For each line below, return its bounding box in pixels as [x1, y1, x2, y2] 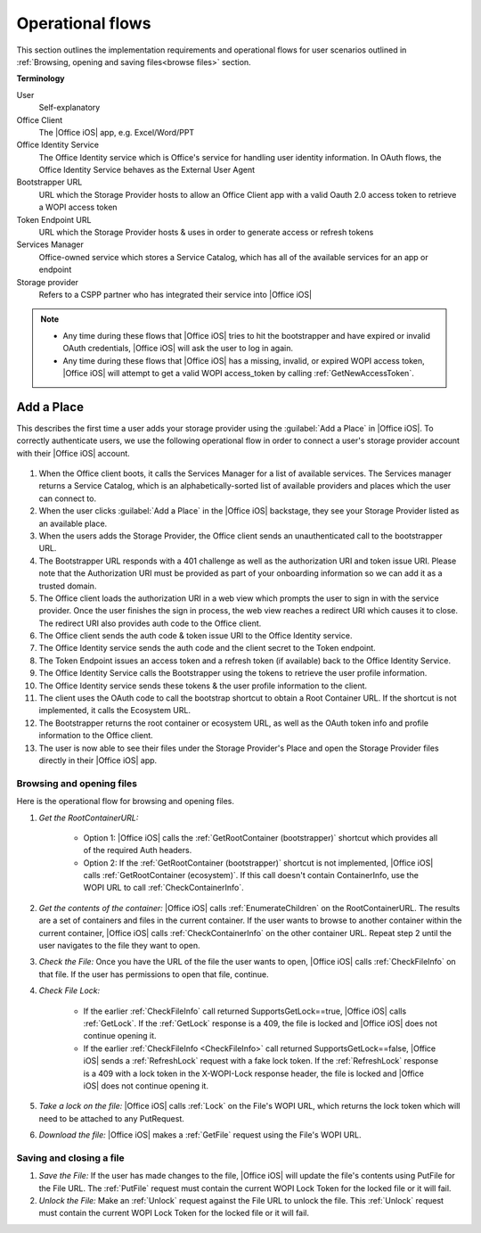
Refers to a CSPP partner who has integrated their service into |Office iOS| [38, 289, 312, 300]
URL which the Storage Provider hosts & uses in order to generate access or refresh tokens [38, 227, 374, 238]
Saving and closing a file [16, 1151, 125, 1163]
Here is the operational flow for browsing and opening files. [16, 796, 235, 807]
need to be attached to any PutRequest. [38, 1113, 184, 1123]
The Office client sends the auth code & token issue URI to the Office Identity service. [38, 630, 353, 641]
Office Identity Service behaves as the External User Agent [38, 165, 256, 176]
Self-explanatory [38, 103, 101, 113]
